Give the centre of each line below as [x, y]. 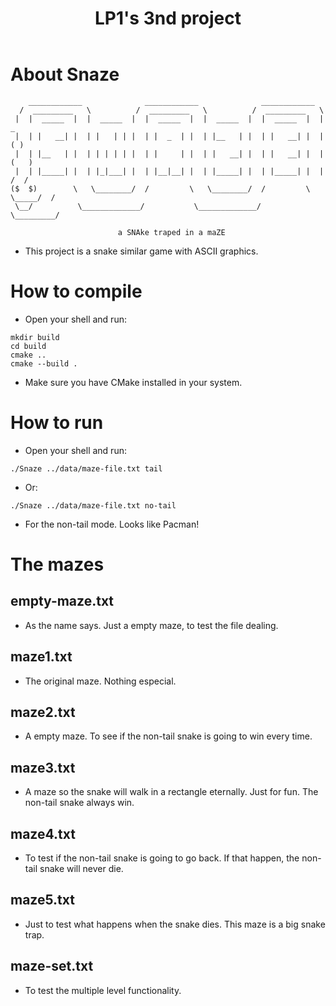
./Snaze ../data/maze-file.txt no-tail [93, 505]
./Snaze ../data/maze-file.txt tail [86, 468]
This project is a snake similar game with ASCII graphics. [141, 251]
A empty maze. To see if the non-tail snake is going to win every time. [168, 736]
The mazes [57, 564]
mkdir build [35, 337]
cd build [28, 346]
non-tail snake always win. [79, 803]
